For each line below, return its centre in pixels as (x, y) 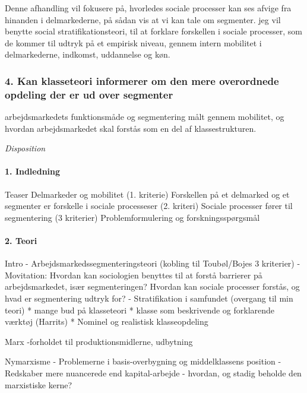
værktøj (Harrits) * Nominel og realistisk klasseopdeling (107, 321)
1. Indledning (33, 171)
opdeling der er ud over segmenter (89, 94)
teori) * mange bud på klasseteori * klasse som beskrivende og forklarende (140, 310)
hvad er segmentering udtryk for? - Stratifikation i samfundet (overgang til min (149, 298)
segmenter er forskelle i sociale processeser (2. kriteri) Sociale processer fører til (149, 206)
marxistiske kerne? (38, 384)
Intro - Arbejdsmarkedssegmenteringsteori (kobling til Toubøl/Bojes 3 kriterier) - (153, 263)
